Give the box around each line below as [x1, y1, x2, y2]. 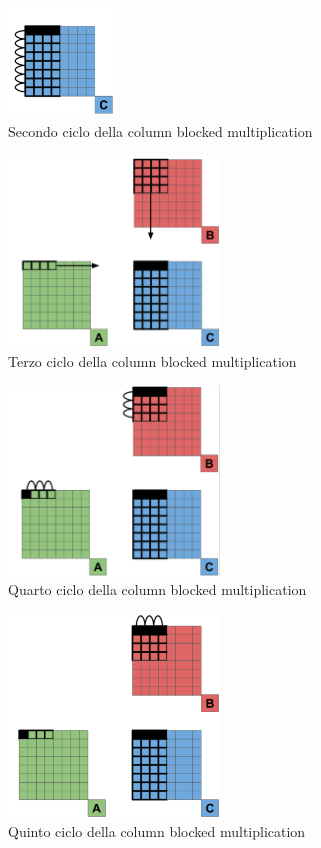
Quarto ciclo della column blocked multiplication [8, 579, 307, 600]
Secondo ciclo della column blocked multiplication [8, 121, 313, 142]
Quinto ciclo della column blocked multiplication [8, 821, 306, 842]
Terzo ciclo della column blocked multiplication [8, 350, 297, 371]
